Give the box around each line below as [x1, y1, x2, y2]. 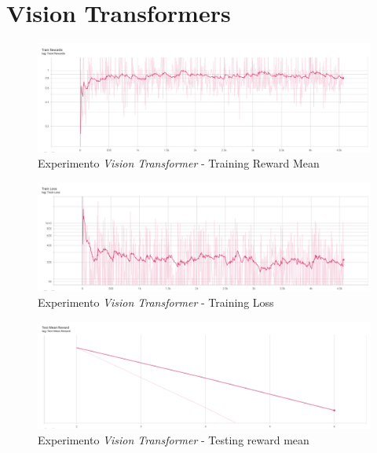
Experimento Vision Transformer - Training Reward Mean [38, 155, 320, 171]
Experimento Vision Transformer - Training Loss [38, 293, 274, 310]
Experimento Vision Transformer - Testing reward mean [38, 431, 309, 447]
